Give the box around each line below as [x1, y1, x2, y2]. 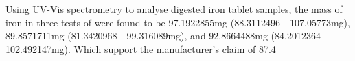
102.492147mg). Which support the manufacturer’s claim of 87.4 [5, 41, 276, 56]
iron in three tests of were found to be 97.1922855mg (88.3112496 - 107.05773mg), [5, 15, 350, 29]
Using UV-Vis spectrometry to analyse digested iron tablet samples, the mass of [5, 2, 343, 16]
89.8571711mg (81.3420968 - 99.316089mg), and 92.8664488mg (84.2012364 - [5, 28, 328, 43]
